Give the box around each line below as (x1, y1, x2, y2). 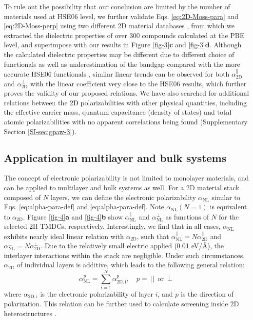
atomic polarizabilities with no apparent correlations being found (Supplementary (4, 116, 248, 126)
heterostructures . (4, 308, 57, 319)
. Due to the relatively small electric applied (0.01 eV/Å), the (40, 240, 224, 251)
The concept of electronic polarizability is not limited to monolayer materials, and (4, 173, 249, 183)
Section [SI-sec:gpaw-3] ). (4, 126, 77, 136)
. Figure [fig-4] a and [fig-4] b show (23, 211, 123, 221)
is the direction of (181, 289, 234, 299)
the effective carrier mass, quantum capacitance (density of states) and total (4, 107, 232, 117)
